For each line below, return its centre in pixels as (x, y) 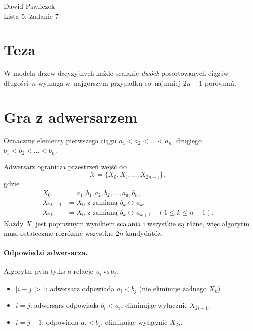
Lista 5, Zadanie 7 (31, 16)
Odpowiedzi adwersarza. (46, 252)
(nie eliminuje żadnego (173, 288)
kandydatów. (145, 233)
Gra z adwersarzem (71, 116)
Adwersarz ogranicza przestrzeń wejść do (65, 166)
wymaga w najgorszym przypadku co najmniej (110, 83)
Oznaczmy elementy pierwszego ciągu (60, 140)
